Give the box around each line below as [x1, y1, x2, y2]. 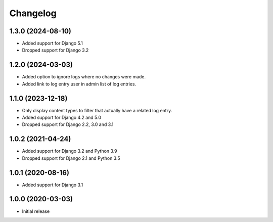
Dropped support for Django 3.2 [22, 47, 89, 53]
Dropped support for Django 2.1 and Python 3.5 [22, 155, 121, 161]
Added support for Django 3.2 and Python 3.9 [22, 148, 117, 154]
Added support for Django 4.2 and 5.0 [22, 114, 101, 121]
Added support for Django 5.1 [22, 40, 83, 47]
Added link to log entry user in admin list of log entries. [22, 81, 136, 87]
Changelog [9, 8, 57, 19]
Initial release [22, 208, 50, 214]
